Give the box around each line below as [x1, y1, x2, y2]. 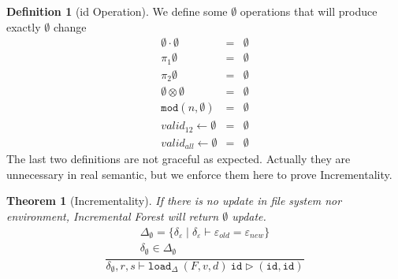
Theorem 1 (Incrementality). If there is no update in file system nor [6, 192, 342, 209]
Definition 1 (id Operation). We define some [6, 3, 228, 19]
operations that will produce [240, 3, 378, 19]
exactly [6, 18, 41, 35]
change [53, 18, 87, 35]
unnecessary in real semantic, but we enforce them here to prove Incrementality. [6, 166, 392, 182]
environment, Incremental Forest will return [6, 208, 219, 224]
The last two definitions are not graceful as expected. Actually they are [6, 151, 351, 167]
